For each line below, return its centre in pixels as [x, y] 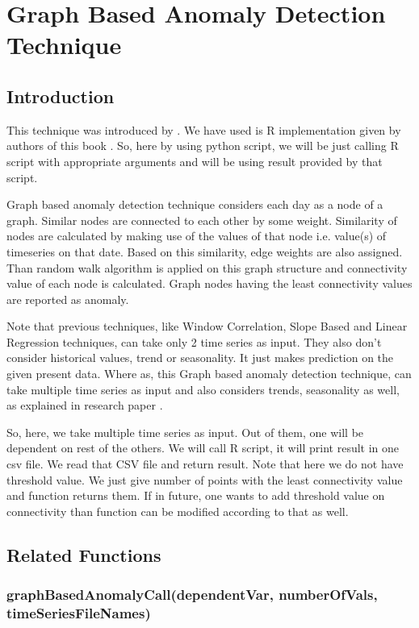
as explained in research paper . [85, 405]
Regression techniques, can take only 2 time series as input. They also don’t [194, 341]
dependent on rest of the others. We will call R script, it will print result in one [203, 448]
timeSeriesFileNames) [79, 613]
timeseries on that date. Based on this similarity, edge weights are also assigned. [205, 251]
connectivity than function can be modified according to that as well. [178, 511]
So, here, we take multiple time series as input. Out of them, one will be [185, 432]
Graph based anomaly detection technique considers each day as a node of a [195, 204]
